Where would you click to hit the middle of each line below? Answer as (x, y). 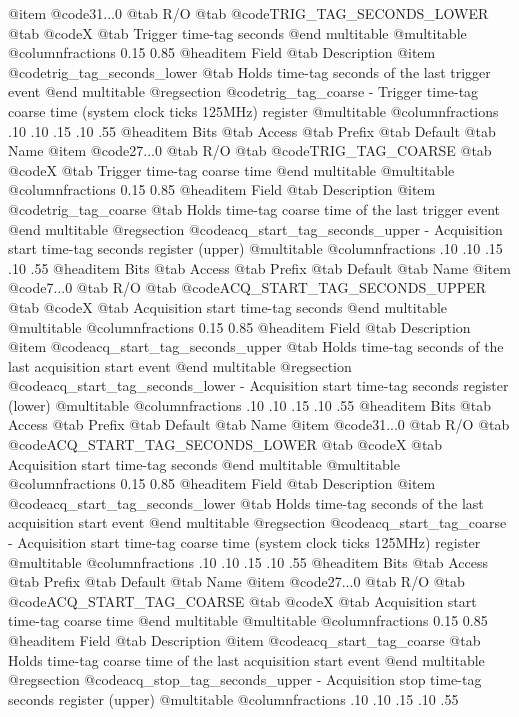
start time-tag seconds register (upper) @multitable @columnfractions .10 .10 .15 (255, 248)
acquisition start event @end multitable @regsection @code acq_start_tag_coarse (257, 522)
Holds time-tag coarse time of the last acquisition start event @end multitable (246, 659)
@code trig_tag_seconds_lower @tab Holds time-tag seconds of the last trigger (249, 71)
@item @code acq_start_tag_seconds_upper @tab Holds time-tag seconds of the (256, 346)
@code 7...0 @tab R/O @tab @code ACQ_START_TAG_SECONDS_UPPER (247, 287)
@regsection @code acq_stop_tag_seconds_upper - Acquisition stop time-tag (245, 679)
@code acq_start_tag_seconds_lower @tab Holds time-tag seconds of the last (246, 502)
